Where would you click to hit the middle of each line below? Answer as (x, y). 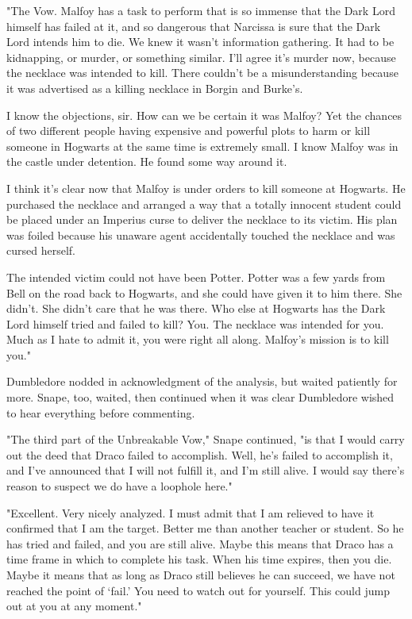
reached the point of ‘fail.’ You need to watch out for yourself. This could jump (198, 590)
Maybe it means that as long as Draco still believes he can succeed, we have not (201, 575)
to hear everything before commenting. (101, 412)
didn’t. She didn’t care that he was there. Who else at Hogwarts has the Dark (196, 308)
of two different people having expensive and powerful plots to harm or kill (189, 131)
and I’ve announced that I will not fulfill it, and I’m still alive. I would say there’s (206, 470)
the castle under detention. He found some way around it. (147, 161)
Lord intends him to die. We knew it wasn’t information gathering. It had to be (200, 42)
